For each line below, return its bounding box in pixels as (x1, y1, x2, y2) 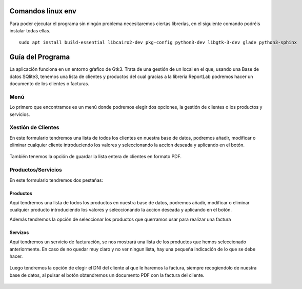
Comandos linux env (9, 7, 77, 15)
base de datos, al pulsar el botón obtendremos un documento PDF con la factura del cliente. (9, 272, 205, 278)
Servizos (9, 229, 29, 236)
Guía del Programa (9, 53, 70, 62)
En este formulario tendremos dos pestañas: (9, 177, 104, 183)
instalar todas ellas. (9, 27, 51, 33)
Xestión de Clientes (9, 124, 59, 131)
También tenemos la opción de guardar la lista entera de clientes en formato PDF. (9, 153, 182, 160)
